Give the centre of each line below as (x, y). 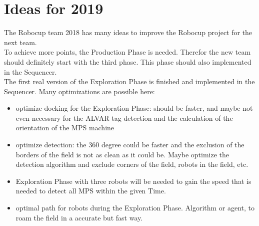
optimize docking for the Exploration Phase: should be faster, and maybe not (134, 108)
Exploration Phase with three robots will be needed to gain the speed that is (133, 181)
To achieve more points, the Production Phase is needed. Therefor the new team (127, 52)
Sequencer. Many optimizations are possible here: (79, 91)
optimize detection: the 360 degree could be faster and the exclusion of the (130, 145)
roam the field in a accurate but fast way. (79, 217)
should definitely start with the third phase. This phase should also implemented (128, 61)
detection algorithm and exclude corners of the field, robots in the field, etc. (132, 164)
